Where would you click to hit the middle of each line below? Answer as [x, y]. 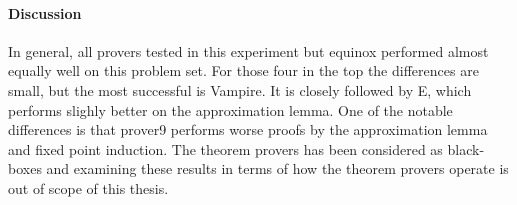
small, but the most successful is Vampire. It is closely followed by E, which [240, 89]
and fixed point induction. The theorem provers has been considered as [225, 148]
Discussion [45, 12]
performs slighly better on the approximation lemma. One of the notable [230, 109]
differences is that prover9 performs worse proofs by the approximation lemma [248, 129]
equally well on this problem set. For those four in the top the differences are [243, 70]
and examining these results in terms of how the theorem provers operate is [277, 168]
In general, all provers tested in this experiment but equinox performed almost [248, 50]
